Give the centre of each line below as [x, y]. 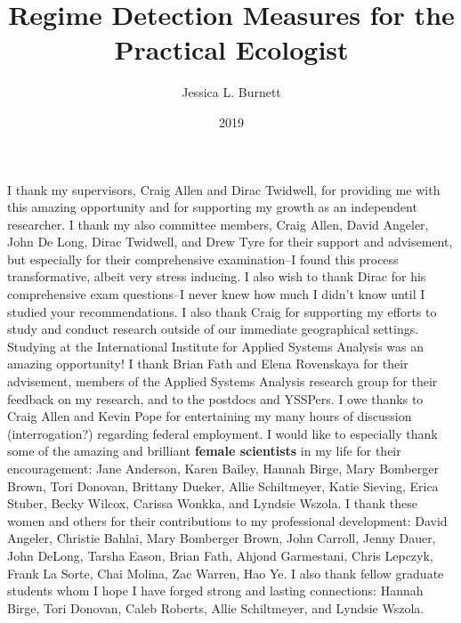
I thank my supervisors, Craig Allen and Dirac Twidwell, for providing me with [224, 189]
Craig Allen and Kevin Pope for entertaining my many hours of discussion [210, 416]
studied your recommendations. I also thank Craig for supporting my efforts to [222, 311]
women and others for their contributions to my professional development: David [227, 520]
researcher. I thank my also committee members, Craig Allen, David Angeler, [218, 224]
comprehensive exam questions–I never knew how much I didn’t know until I [216, 294]
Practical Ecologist [231, 49]
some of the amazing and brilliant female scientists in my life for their [204, 451]
